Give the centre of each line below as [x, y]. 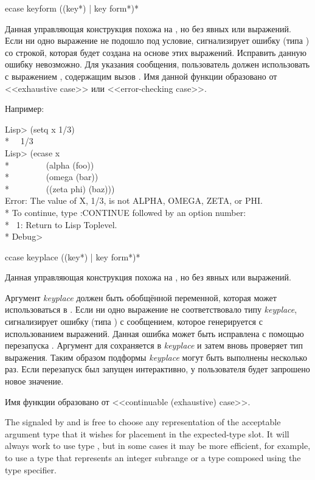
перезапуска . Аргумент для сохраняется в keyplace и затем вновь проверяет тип [154, 345]
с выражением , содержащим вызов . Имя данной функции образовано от [141, 76]
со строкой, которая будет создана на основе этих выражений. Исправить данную [156, 52]
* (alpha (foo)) [50, 165]
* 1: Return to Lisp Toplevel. [61, 224]
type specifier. [31, 469]
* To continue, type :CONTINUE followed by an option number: [126, 212]
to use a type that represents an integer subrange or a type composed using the [153, 457]
